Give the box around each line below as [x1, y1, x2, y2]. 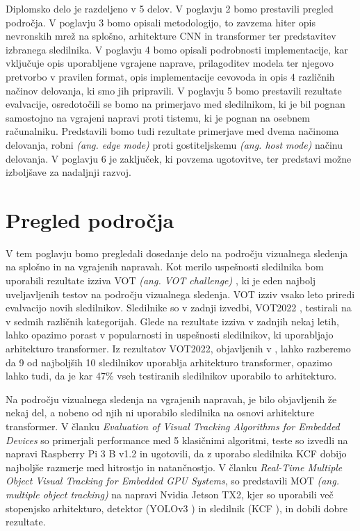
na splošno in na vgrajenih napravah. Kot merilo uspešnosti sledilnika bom [6, 259, 324, 274]
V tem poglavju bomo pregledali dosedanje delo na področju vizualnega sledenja [6, 245, 348, 260]
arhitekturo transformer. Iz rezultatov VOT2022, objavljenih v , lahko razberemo [6, 341, 351, 355]
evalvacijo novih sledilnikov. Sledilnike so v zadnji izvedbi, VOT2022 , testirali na [6, 300, 352, 315]
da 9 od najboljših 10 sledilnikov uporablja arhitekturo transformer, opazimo [6, 354, 332, 369]
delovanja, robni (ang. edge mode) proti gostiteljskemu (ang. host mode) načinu [6, 137, 343, 152]
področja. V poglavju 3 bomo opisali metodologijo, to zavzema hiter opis [6, 15, 316, 29]
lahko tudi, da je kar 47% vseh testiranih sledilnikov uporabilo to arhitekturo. [6, 368, 337, 383]
